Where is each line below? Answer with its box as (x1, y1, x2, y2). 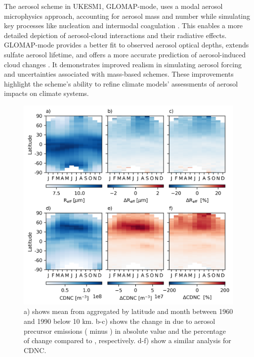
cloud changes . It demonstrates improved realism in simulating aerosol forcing (4, 59, 242, 69)
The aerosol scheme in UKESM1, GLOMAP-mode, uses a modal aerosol (4, 1, 223, 11)
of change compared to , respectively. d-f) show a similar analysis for (24, 335, 231, 346)
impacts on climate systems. (4, 88, 89, 98)
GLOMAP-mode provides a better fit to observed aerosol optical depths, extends (4, 40, 249, 50)
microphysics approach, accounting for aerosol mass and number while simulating (4, 10, 251, 21)
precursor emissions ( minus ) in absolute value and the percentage (24, 325, 226, 336)
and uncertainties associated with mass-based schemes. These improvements (4, 69, 234, 79)
